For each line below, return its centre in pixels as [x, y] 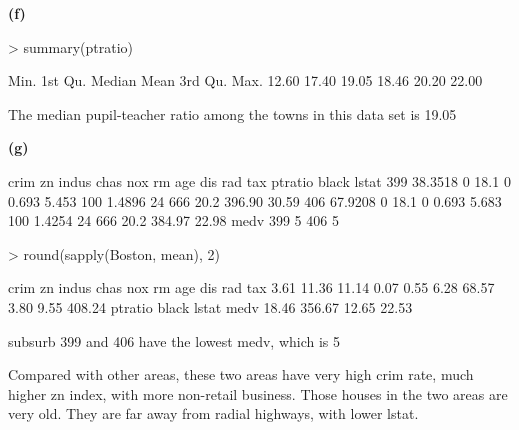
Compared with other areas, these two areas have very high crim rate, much [241, 374]
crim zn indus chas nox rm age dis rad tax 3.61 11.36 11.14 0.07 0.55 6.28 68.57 [251, 287]
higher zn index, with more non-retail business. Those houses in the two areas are [258, 393]
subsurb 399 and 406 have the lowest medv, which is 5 [174, 340]
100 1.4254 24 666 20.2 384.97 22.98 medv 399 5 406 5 [173, 220]
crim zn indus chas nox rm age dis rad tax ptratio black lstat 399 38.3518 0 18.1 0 [259, 180]
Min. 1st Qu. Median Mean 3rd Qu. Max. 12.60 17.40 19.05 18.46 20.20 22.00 [245, 80]
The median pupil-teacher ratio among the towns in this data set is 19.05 [232, 113]
